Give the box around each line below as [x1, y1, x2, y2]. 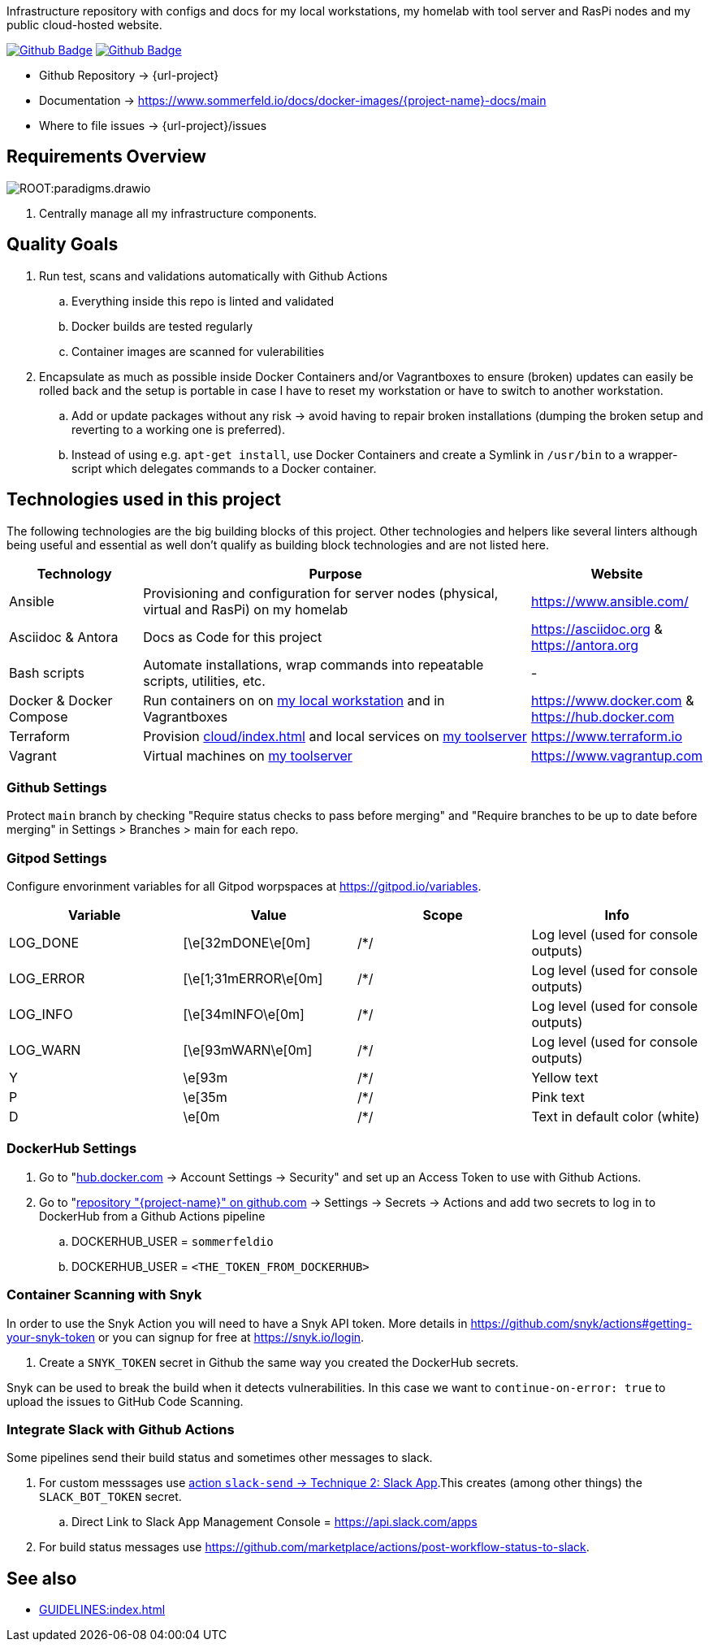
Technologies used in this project [6, 489, 281, 510]
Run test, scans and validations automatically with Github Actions [39, 268, 388, 283]
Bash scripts [9, 664, 84, 681]
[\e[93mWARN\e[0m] [183, 1042, 313, 1059]
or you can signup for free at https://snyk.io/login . [97, 1329, 365, 1344]
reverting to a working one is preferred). [71, 422, 286, 436]
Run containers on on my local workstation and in [143, 692, 445, 709]
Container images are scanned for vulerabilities [71, 344, 325, 358]
